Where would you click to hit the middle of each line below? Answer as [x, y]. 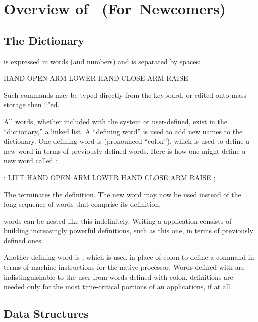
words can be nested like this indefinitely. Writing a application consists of [118, 221]
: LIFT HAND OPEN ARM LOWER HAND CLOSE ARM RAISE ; [110, 177]
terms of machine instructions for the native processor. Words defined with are [124, 267]
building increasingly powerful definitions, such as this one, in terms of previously [129, 231]
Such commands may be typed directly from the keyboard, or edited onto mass [125, 95]
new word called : [31, 161]
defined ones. [24, 240]
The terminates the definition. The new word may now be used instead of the [123, 194]
